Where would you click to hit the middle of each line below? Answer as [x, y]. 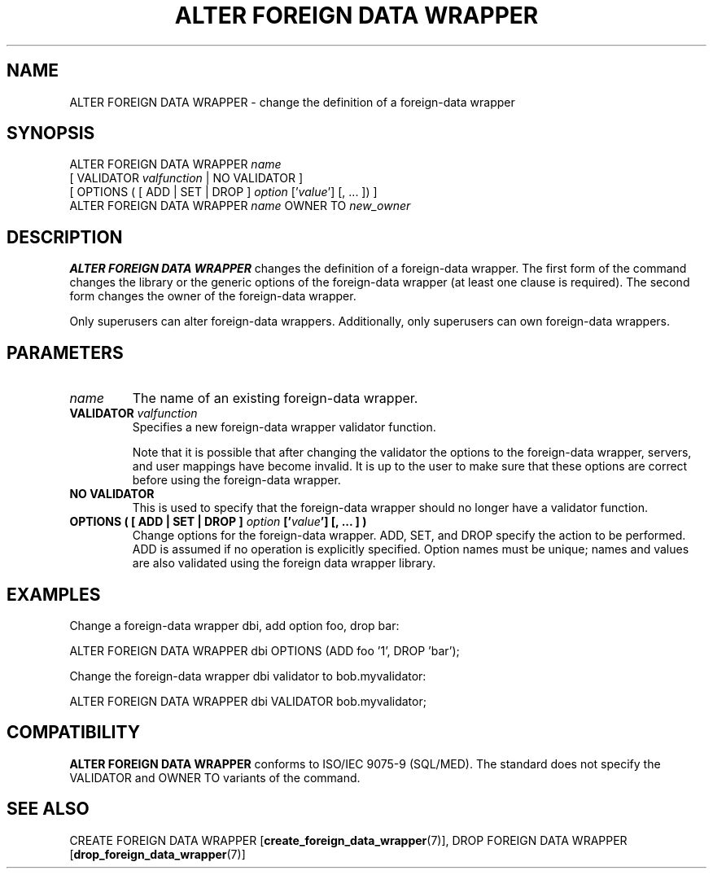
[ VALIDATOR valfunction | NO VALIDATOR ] [186, 178]
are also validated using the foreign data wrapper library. [284, 563]
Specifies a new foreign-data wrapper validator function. [284, 427]
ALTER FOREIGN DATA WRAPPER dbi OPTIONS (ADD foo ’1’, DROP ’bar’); [265, 650]
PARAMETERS [65, 352]
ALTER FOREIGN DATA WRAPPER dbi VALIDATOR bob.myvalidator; [248, 701]
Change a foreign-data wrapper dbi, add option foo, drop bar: [234, 625]
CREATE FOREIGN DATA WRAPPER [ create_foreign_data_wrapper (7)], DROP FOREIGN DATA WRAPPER [348, 840]
